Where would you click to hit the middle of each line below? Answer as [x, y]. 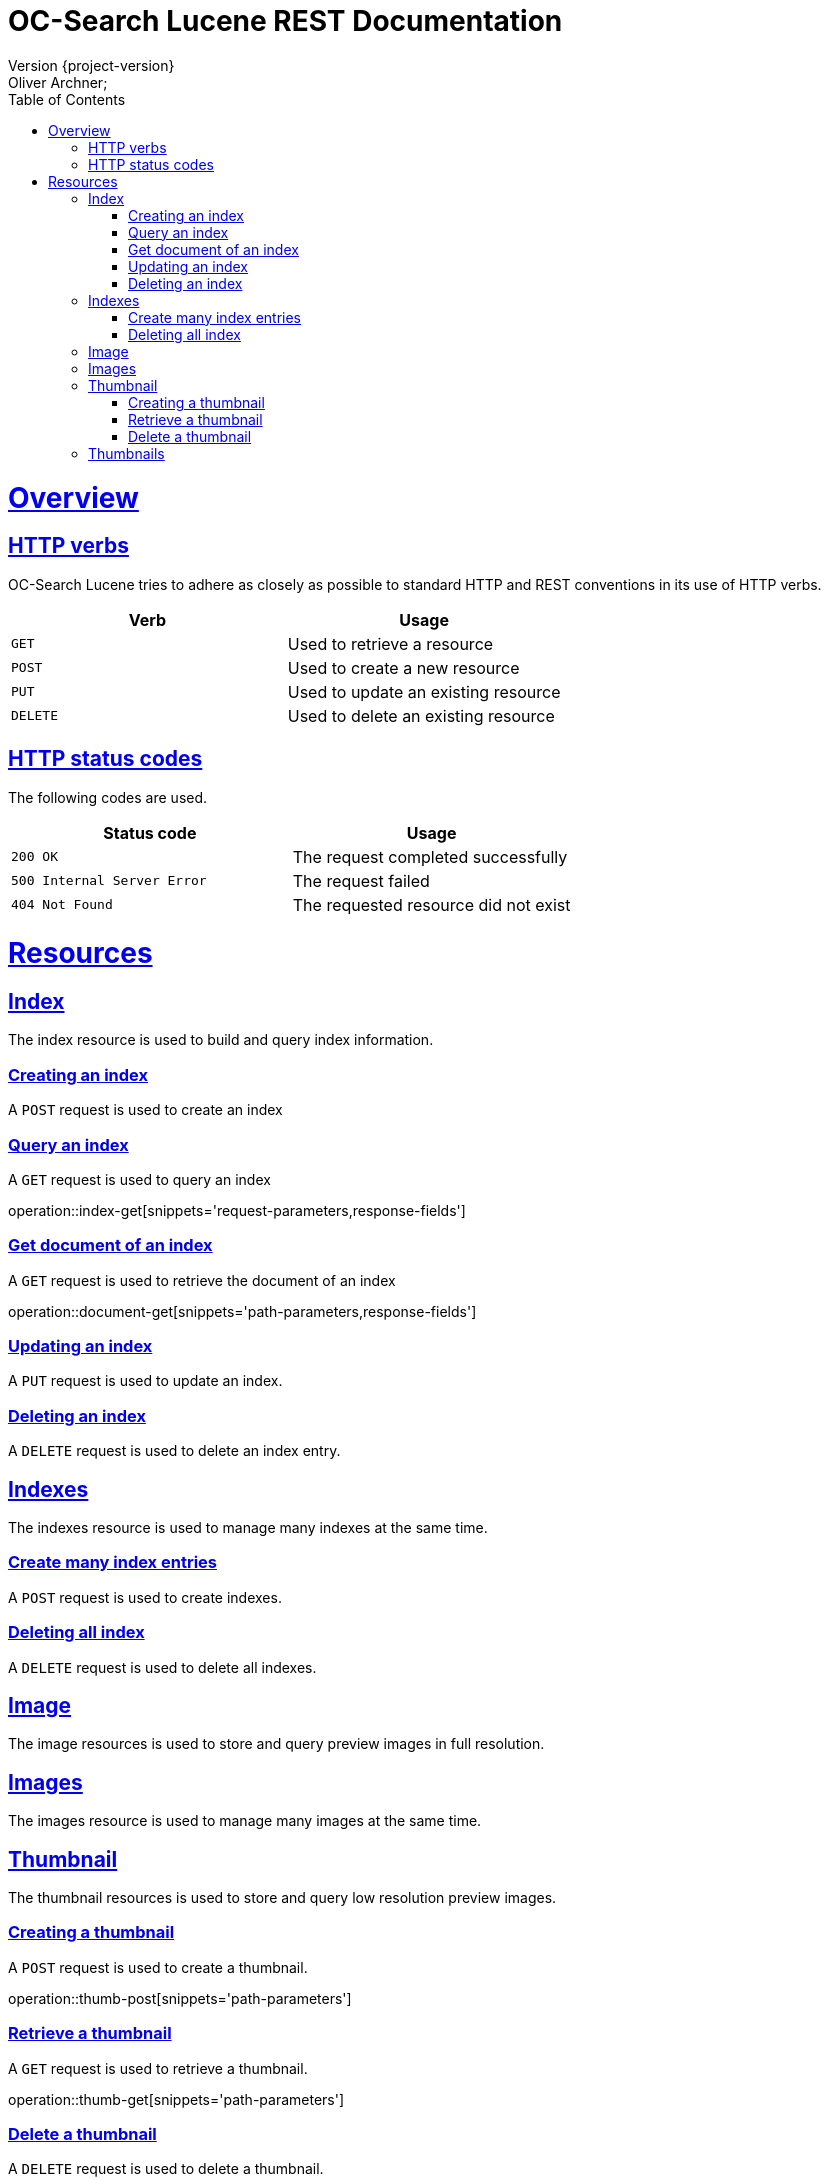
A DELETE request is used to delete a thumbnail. [166, 2169]
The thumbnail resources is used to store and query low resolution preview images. [282, 1898]
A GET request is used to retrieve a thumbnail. [158, 2068]
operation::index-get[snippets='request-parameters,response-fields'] [237, 1210]
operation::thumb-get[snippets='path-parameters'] [176, 2099]
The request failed [361, 880]
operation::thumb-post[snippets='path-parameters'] [180, 1998]
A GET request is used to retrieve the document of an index [202, 1280]
